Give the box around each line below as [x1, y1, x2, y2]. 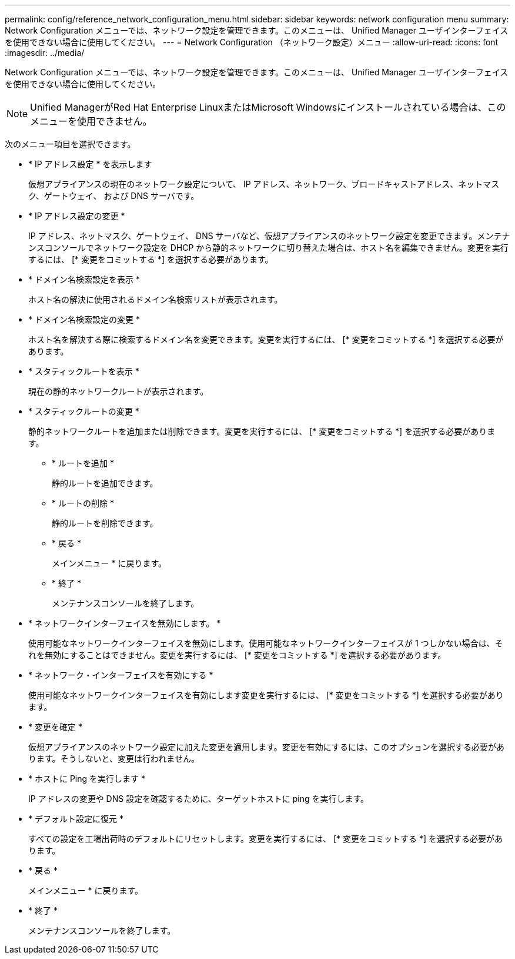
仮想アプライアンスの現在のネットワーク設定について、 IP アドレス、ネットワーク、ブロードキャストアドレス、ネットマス [28, 179, 500, 189]
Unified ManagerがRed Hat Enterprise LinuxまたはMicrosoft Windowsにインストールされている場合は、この [30, 101, 506, 113]
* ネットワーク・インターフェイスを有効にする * [28, 670, 213, 680]
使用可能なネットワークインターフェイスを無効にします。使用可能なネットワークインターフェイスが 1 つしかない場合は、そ [28, 638, 503, 648]
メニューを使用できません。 [30, 115, 152, 127]
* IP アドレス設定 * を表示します [28, 159, 152, 169]
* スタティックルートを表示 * [28, 366, 139, 376]
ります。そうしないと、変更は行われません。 [28, 754, 199, 764]
